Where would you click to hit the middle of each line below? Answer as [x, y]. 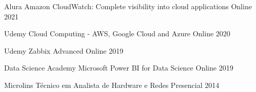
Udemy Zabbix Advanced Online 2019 [64, 50]
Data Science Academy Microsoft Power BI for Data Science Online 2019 [119, 68]
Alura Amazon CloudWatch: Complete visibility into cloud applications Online [128, 6]
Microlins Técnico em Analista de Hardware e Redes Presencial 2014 [112, 85]
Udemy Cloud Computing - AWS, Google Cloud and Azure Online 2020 [117, 33]
